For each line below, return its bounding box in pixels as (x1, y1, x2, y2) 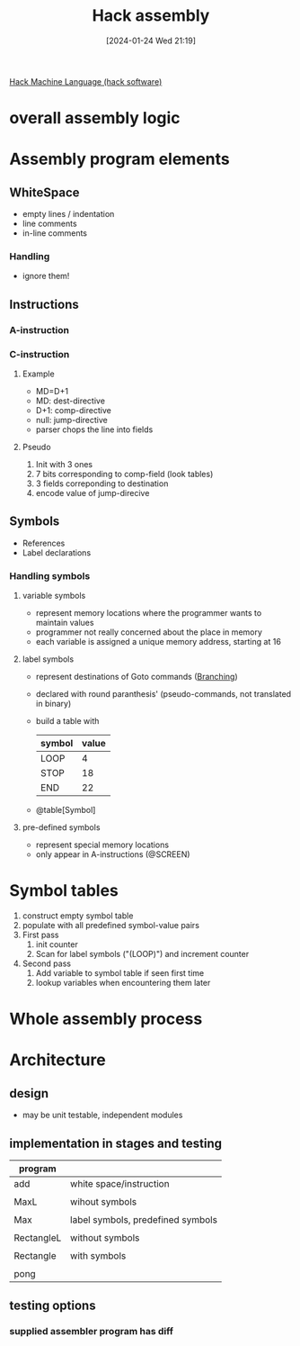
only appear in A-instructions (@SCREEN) (35, 849, 190, 860)
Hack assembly (92, 5, 210, 26)
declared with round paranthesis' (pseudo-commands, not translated (35, 689, 292, 700)
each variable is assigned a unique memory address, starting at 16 (35, 637, 281, 647)
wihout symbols (70, 1196, 137, 1208)
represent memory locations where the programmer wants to (35, 608, 262, 619)
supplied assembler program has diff (9, 1325, 173, 1338)
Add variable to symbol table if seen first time (35, 968, 205, 979)
